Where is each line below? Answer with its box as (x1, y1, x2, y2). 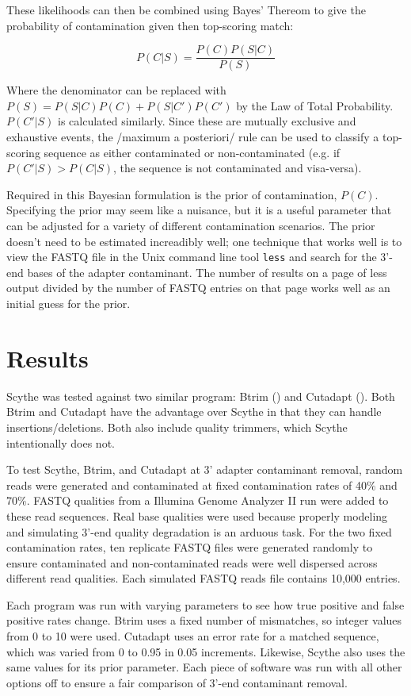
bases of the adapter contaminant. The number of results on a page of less (27, 263, 387, 280)
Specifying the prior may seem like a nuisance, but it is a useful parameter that (6, 202, 392, 218)
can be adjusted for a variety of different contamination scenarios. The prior (6, 217, 375, 233)
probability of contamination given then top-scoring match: (6, 17, 294, 33)
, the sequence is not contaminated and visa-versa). (112, 160, 362, 176)
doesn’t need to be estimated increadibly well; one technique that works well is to (6, 233, 402, 249)
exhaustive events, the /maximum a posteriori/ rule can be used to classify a (6, 129, 379, 145)
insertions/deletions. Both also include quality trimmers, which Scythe (6, 418, 348, 435)
